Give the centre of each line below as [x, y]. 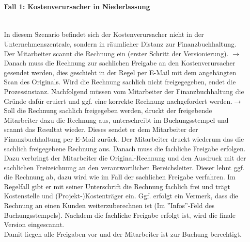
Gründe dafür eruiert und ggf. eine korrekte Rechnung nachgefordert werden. [118, 101]
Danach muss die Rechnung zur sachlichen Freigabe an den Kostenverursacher [120, 63]
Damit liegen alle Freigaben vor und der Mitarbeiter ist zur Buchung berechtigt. [123, 234]
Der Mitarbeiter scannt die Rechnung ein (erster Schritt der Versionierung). [116, 53]
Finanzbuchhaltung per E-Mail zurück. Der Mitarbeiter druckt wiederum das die [124, 138]
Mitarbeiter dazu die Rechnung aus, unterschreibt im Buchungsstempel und [116, 120]
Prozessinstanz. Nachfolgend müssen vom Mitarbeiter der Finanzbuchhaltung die [124, 91]
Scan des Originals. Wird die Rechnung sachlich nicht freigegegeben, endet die [120, 82]
